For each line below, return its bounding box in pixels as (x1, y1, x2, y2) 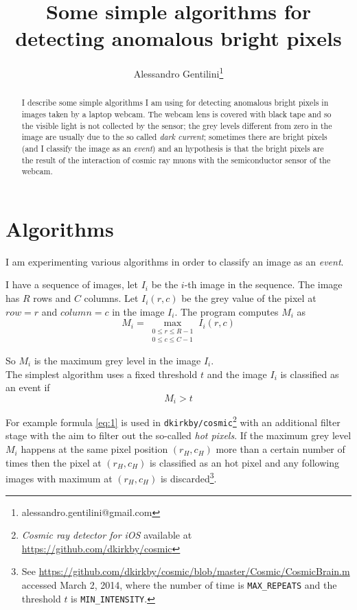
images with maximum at (5, 471, 113, 485)
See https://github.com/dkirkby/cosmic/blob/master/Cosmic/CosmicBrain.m (21, 564, 350, 578)
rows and (33, 291, 71, 305)
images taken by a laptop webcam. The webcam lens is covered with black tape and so (21, 108, 332, 120)
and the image (207, 366, 267, 381)
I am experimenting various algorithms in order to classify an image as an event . (5, 254, 344, 268)
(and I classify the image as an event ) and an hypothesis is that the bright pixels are (21, 142, 324, 154)
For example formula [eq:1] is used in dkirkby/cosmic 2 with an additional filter (5, 413, 341, 429)
